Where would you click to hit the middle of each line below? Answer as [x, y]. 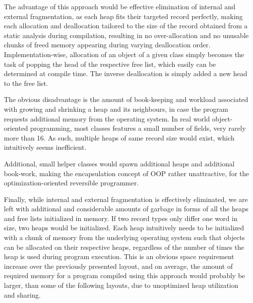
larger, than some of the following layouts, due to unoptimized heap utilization [121, 285]
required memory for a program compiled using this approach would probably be [125, 275]
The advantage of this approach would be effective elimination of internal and [120, 6]
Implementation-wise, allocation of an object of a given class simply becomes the [124, 54]
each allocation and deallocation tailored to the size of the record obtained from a [126, 26]
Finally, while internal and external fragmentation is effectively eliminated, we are [126, 199]
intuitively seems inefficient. [45, 147]
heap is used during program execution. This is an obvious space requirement [119, 256]
